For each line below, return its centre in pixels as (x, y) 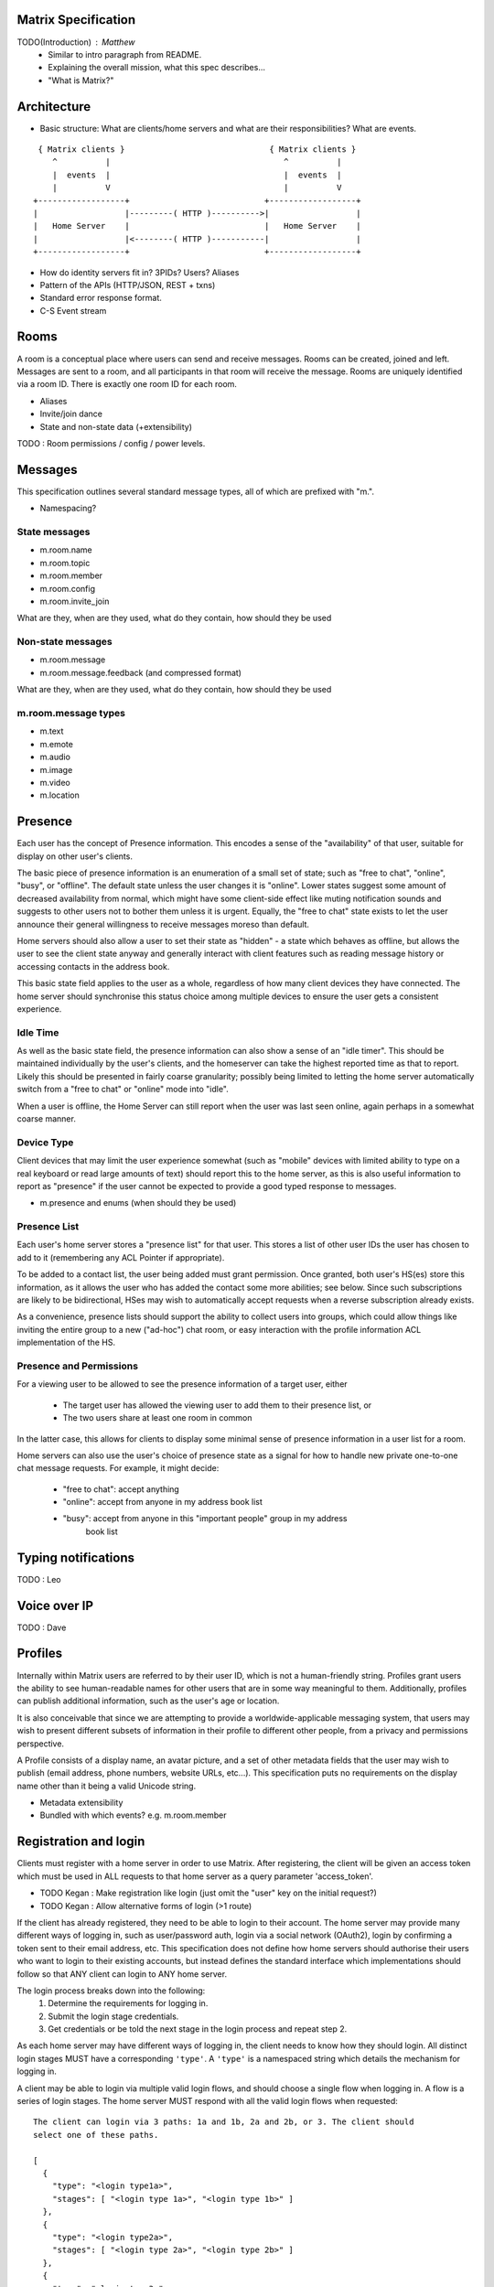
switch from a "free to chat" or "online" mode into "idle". (123, 1090)
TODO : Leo (39, 1579)
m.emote (56, 744)
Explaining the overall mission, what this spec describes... (156, 68)
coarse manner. (47, 1119)
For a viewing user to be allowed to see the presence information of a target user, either (182, 1384)
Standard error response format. (101, 298)
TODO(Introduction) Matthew (76, 42)
